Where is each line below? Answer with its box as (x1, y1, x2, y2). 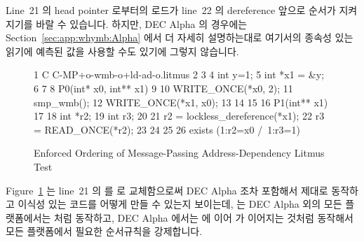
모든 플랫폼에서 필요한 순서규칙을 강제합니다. (6, 224, 203, 239)
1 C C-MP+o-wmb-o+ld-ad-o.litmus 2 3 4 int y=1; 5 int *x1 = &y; (34, 67, 325, 82)
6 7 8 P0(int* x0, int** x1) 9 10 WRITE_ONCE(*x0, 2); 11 (34, 80, 293, 95)
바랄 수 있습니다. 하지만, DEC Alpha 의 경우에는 (36, 16, 248, 31)
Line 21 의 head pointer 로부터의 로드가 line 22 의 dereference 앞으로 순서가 (6, 3, 336, 17)
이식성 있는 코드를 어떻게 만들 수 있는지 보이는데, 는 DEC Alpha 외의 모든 (18, 197, 342, 211)
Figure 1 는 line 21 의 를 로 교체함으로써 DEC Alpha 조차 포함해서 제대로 (6, 183, 328, 197)
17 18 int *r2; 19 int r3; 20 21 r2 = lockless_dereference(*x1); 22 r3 (34, 108, 325, 123)
